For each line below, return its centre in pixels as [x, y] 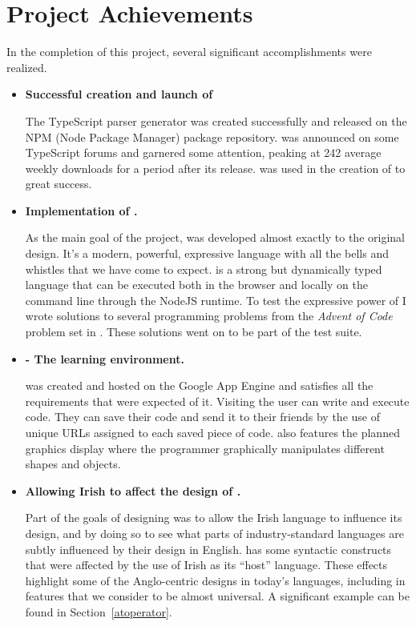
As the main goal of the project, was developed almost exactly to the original [215, 237]
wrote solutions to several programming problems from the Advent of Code [209, 316]
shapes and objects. [73, 464]
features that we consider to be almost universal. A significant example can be [217, 596]
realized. [27, 67]
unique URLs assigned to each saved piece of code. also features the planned [212, 432]
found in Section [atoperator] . [99, 611]
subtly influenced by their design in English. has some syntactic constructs [208, 549]
